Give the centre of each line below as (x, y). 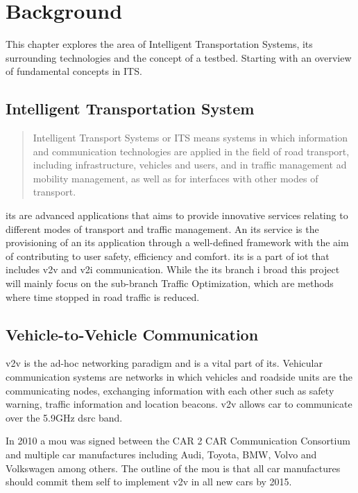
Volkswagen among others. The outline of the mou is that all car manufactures (173, 468)
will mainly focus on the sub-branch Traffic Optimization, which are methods (170, 283)
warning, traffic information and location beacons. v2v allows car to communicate (179, 404)
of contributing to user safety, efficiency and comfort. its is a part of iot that (168, 256)
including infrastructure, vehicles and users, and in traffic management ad (190, 165)
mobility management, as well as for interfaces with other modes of (176, 178)
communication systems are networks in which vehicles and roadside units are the (179, 377)
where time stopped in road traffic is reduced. (103, 296)
